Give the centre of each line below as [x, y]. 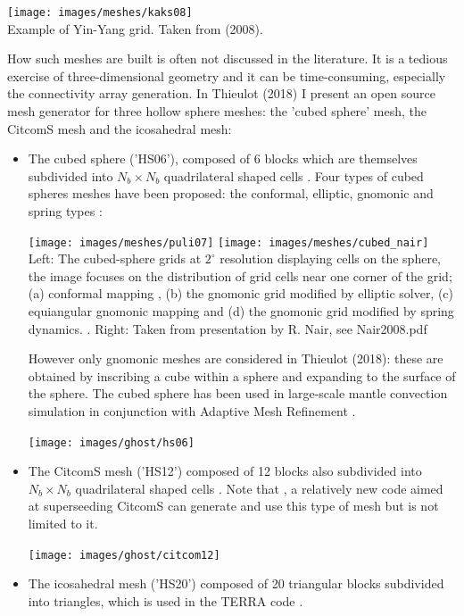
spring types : [65, 211]
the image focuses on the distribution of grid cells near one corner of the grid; [240, 275]
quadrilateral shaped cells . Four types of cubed [294, 175]
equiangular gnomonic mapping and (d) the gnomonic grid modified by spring [241, 311]
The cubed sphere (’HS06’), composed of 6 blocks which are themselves [223, 158]
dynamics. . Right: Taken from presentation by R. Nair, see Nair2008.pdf [228, 328]
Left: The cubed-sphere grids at [115, 258]
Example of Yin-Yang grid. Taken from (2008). [135, 28]
